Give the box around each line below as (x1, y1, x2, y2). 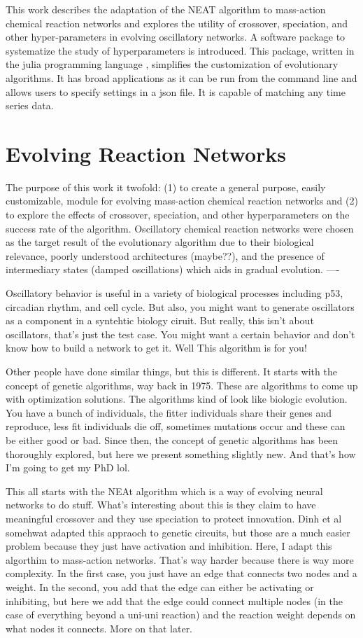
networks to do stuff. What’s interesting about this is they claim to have (6, 497, 316, 512)
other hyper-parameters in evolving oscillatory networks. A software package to (6, 29, 346, 44)
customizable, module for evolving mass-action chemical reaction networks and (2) (6, 193, 358, 208)
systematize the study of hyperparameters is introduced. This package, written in (6, 43, 355, 57)
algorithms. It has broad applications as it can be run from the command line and (6, 70, 357, 85)
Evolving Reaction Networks (6, 139, 287, 167)
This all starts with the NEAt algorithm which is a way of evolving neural (6, 483, 323, 498)
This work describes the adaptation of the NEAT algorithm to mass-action (6, 2, 326, 16)
